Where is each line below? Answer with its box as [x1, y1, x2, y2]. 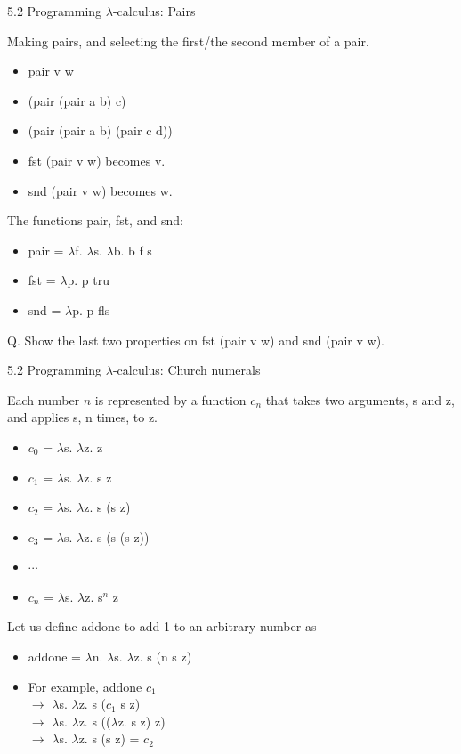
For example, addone [28, 677, 142, 695]
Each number [7, 390, 80, 409]
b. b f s [113, 240, 152, 259]
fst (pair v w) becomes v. [28, 150, 166, 169]
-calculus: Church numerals [112, 361, 261, 379]
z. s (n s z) [133, 647, 192, 666]
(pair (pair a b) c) [28, 91, 126, 109]
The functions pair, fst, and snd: [7, 211, 183, 230]
